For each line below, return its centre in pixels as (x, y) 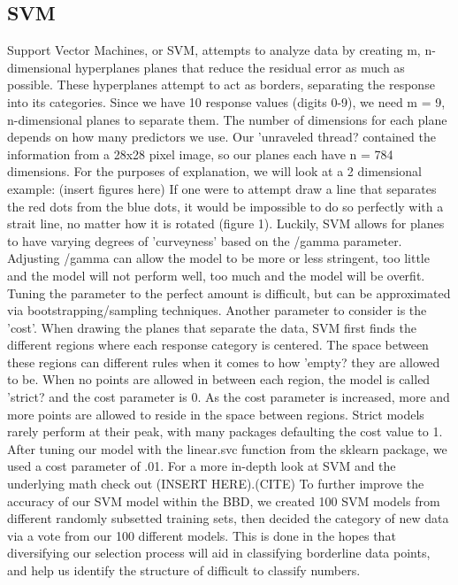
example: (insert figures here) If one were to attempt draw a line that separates (222, 188)
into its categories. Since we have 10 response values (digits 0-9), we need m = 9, (226, 101)
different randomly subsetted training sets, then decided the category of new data (228, 518)
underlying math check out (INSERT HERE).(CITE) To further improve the (216, 484)
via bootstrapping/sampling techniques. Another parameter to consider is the (217, 310)
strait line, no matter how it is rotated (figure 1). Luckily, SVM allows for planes (226, 223)
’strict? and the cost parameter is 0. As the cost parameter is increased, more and (229, 397)
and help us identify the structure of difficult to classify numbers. (184, 570)
